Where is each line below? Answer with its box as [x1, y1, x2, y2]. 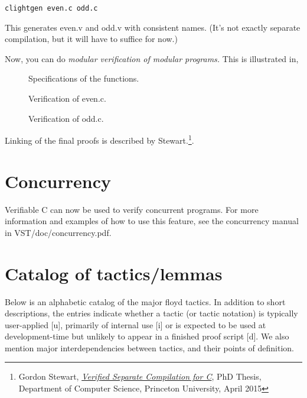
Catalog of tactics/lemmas [5, 261, 223, 285]
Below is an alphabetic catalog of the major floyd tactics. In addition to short [5, 295, 286, 308]
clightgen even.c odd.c [5, 4, 98, 12]
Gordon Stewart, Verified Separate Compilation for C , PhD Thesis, [18, 370, 262, 383]
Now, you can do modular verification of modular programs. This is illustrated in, [5, 52, 299, 64]
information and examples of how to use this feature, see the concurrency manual [5, 215, 299, 227]
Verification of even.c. [28, 92, 106, 105]
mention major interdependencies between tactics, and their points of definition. [5, 341, 294, 354]
